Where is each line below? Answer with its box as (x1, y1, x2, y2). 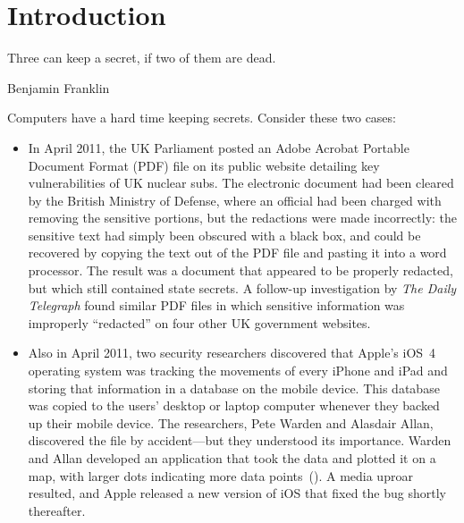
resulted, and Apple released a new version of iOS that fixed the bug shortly (28, 484, 446, 502)
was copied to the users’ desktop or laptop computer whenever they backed (28, 396, 440, 415)
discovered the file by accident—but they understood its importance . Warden (28, 431, 451, 450)
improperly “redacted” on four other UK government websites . (28, 313, 371, 332)
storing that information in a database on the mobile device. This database (28, 378, 440, 397)
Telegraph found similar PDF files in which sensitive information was (28, 296, 405, 315)
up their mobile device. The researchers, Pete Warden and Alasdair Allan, (28, 413, 434, 432)
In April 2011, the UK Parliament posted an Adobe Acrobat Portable (28, 138, 409, 156)
